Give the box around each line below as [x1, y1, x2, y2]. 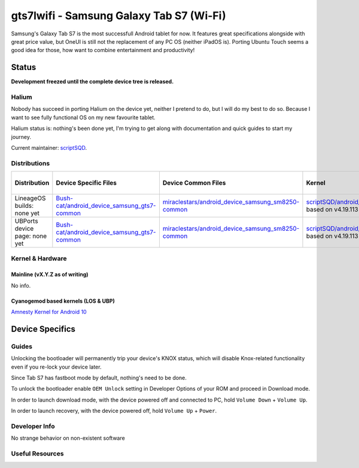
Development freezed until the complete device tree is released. [11, 78, 174, 85]
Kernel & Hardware [11, 255, 67, 263]
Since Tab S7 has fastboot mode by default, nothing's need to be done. [11, 374, 187, 381]
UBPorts [14, 217, 38, 225]
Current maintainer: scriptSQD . [11, 144, 87, 151]
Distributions [11, 159, 50, 167]
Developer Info [11, 422, 55, 430]
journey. [11, 133, 31, 140]
